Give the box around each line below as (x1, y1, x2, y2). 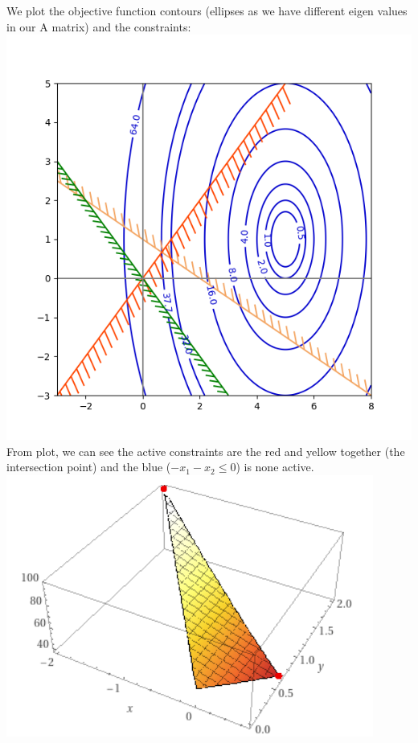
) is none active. (236, 458, 314, 475)
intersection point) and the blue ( (6, 458, 171, 475)
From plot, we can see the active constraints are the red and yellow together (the (6, 442, 405, 459)
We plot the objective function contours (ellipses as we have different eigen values (6, 2, 408, 18)
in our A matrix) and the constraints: (6, 18, 191, 35)
